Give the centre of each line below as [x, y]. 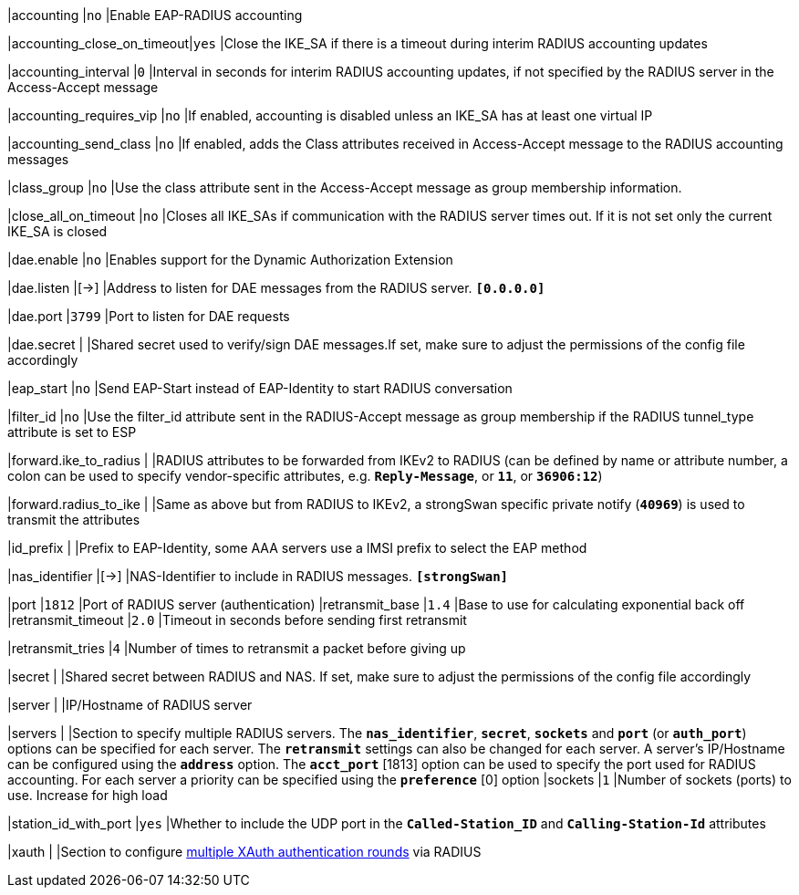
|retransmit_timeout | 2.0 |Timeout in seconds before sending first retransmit [237, 620]
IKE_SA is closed [57, 231]
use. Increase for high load [88, 795]
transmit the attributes [74, 520]
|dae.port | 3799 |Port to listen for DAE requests [149, 316]
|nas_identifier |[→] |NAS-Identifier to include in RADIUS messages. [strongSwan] [258, 576]
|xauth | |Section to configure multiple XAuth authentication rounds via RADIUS [244, 852]
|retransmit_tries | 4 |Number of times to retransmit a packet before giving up [237, 648]
